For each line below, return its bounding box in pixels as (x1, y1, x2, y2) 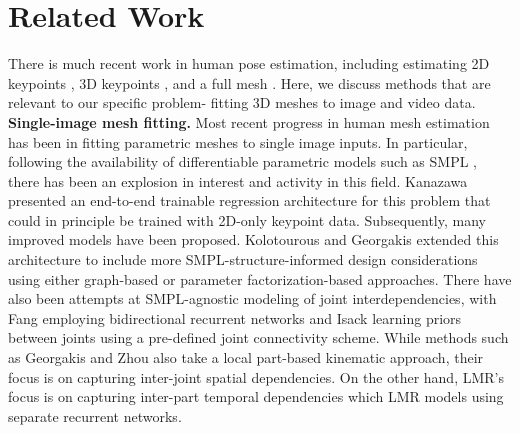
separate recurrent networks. (8, 405, 182, 426)
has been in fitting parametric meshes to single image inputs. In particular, (8, 131, 468, 152)
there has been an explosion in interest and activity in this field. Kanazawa (8, 170, 468, 191)
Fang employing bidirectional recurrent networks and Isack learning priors (8, 307, 462, 328)
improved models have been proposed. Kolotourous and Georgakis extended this (8, 229, 499, 250)
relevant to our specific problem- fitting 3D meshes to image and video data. (8, 92, 476, 113)
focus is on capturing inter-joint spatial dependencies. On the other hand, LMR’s (8, 366, 504, 387)
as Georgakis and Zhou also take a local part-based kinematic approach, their (8, 347, 484, 368)
